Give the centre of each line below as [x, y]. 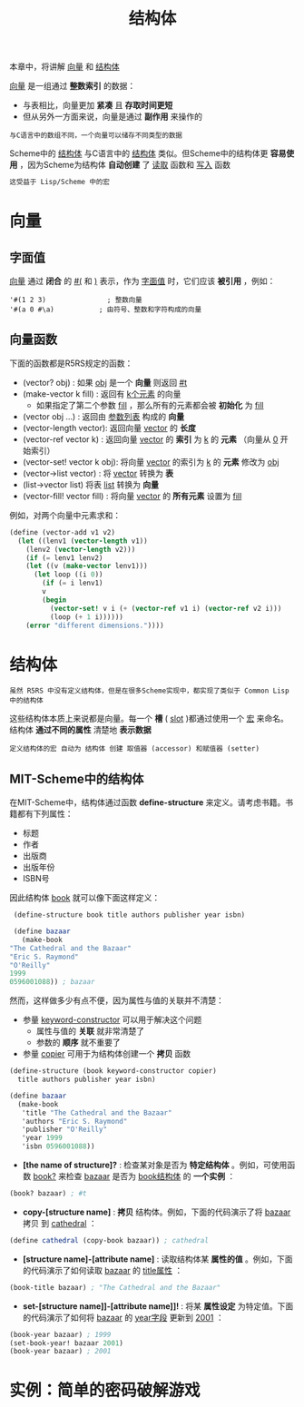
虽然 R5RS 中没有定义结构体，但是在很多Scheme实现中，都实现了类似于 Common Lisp [149, 691]
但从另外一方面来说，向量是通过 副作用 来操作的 [112, 117]
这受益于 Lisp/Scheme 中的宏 [60, 182]
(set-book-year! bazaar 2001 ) [67, 1343]
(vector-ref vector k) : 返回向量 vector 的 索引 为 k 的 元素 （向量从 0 [150, 439]
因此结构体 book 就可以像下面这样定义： [85, 898]
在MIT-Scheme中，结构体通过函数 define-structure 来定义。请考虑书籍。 [147, 802]
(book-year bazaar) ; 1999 [60, 1334]
